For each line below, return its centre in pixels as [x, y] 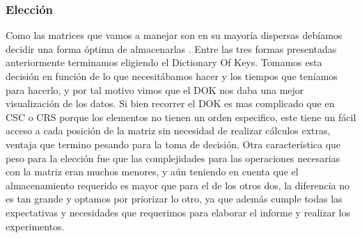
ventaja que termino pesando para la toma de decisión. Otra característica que [173, 144]
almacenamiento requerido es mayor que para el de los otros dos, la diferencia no [178, 185]
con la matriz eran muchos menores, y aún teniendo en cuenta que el [152, 172]
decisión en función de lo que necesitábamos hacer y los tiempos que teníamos [172, 76]
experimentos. [35, 226]
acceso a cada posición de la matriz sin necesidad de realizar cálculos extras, [168, 130]
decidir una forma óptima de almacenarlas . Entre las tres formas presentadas [171, 48]
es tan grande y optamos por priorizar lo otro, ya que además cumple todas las [174, 199]
